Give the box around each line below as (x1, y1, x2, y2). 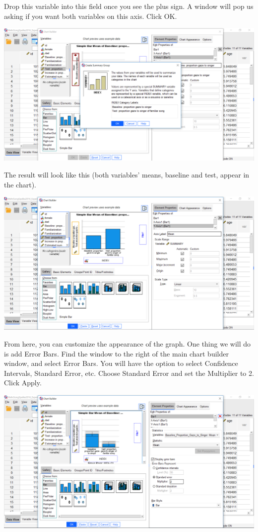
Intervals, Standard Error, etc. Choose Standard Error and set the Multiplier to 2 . (4, 367, 254, 378)
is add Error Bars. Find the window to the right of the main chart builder (4, 348, 229, 358)
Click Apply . (4, 377, 42, 388)
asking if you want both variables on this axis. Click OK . (4, 10, 177, 21)
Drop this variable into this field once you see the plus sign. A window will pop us (4, 1, 254, 11)
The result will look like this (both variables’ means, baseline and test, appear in (4, 170, 250, 180)
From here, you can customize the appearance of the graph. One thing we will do (4, 339, 251, 349)
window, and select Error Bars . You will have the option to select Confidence (4, 358, 238, 368)
